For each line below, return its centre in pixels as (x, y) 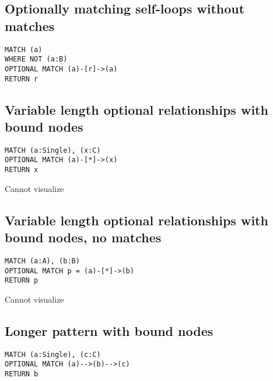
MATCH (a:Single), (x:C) (53, 150)
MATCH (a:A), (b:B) (42, 261)
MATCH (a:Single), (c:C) (53, 354)
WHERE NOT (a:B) (36, 59)
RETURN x (22, 170)
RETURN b (22, 374)
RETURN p (22, 281)
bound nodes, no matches (83, 237)
